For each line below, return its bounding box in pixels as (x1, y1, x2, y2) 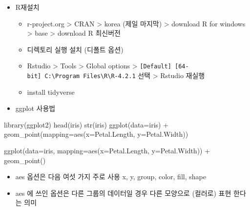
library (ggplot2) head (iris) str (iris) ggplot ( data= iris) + (4, 119, 169, 129)
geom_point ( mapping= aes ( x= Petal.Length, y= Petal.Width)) (4, 129, 188, 139)
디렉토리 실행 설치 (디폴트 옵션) (27, 44, 124, 54)
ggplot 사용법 (15, 103, 56, 113)
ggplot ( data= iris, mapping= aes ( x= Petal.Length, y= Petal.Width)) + (4, 146, 210, 156)
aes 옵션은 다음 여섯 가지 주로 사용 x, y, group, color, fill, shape (15, 171, 206, 182)
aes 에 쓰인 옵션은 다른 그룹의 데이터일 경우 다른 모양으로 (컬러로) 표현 (15, 188, 231, 198)
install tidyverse (27, 86, 75, 97)
